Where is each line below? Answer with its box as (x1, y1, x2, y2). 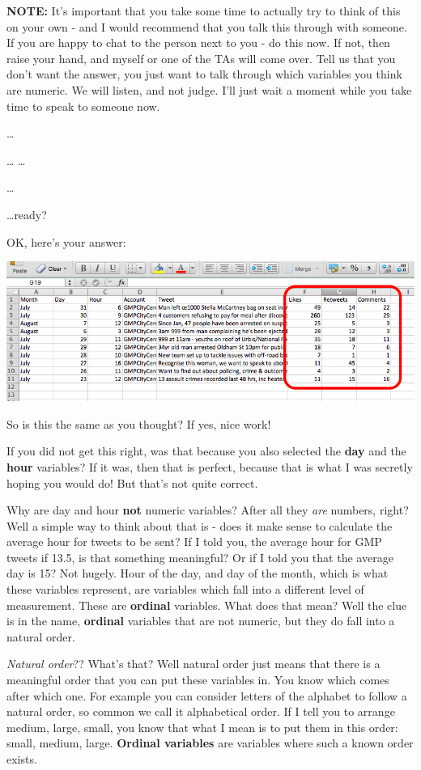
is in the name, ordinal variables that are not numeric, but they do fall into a (6, 612, 395, 629)
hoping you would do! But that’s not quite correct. (6, 474, 258, 491)
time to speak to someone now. (6, 97, 160, 114)
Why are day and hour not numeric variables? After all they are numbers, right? (6, 501, 409, 518)
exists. (6, 751, 37, 768)
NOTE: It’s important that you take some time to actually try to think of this (6, 2, 401, 19)
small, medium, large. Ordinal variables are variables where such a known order (6, 734, 414, 751)
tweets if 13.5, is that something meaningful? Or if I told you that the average (6, 548, 393, 565)
